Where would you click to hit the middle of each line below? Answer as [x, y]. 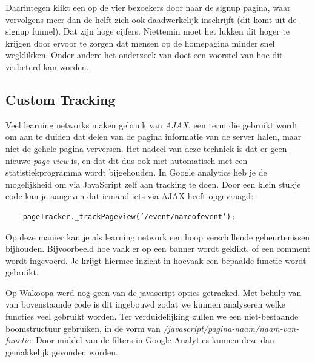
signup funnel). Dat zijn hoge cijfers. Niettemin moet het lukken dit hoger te [148, 31]
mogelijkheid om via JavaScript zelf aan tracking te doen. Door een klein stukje [153, 184]
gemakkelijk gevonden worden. [62, 351]
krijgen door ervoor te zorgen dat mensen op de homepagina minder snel [140, 43]
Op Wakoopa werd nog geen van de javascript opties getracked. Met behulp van [154, 292]
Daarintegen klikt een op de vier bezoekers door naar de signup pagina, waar [148, 7]
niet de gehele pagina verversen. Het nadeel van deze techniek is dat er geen [146, 148]
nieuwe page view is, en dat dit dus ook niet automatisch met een [127, 160]
